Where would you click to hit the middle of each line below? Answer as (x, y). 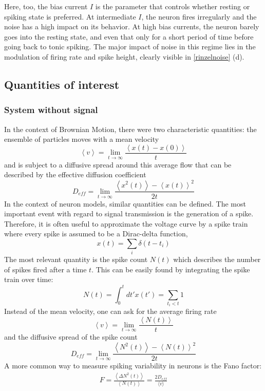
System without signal (51, 110)
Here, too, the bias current (46, 6)
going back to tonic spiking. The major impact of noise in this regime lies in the (130, 46)
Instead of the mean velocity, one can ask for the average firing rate (110, 311)
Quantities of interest (62, 84)
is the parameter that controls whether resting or (173, 6)
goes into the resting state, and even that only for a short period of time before (129, 36)
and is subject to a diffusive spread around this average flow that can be (118, 164)
